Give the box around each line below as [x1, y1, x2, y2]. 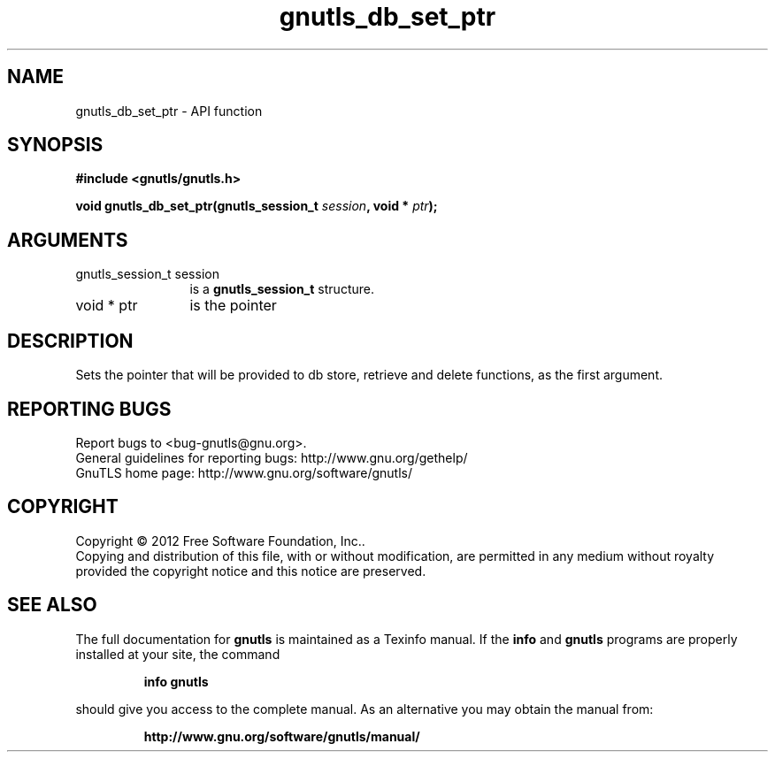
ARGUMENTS [7, 228, 128, 251]
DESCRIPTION [7, 329, 134, 352]
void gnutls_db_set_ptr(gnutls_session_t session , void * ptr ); [75, 198, 438, 214]
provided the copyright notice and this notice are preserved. [75, 563, 426, 579]
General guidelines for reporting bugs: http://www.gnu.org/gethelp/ [75, 449, 468, 465]
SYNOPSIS [7, 134, 104, 157]
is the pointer [189, 296, 277, 315]
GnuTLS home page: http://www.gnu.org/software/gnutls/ [75, 464, 412, 480]
